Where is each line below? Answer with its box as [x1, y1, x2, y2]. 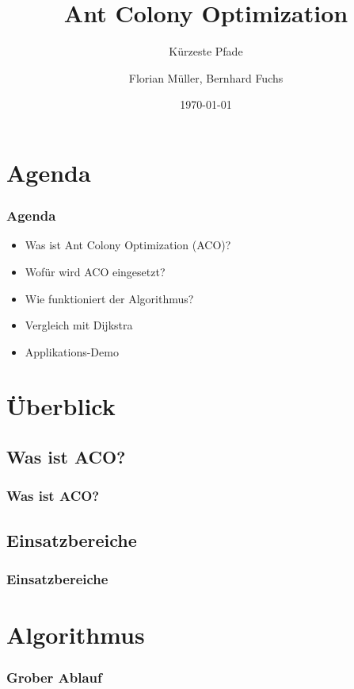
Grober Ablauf [6, 668, 102, 687]
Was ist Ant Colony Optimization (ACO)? [25, 237, 231, 253]
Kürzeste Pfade [169, 43, 243, 60]
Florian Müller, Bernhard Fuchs [128, 69, 284, 86]
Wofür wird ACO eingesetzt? [25, 263, 166, 279]
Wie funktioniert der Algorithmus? [25, 290, 194, 306]
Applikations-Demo [25, 343, 119, 360]
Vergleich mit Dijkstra [25, 317, 133, 333]
